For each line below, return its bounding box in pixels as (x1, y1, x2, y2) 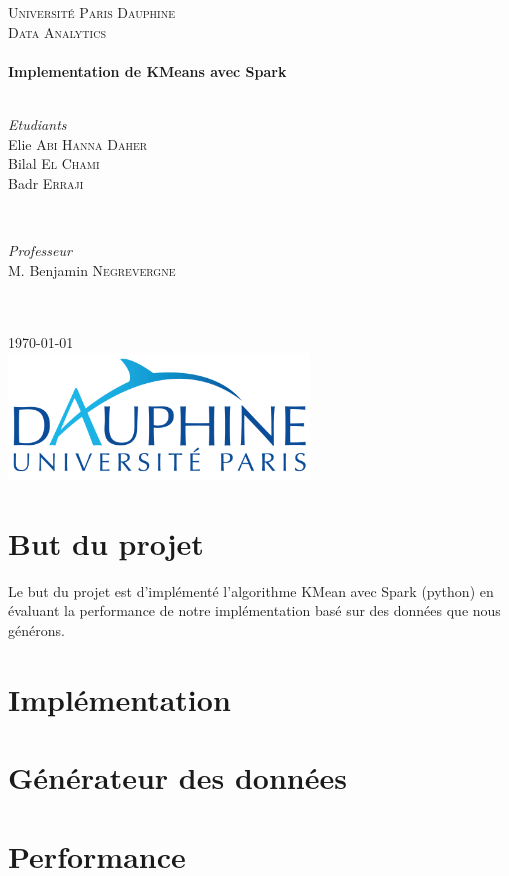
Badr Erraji (8, 172, 84, 193)
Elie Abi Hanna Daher (8, 133, 148, 154)
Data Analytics (8, 21, 106, 42)
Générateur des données (8, 757, 347, 798)
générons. (8, 620, 65, 641)
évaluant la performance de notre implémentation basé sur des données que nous (8, 600, 501, 621)
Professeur (8, 239, 72, 260)
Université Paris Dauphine (8, 2, 176, 22)
